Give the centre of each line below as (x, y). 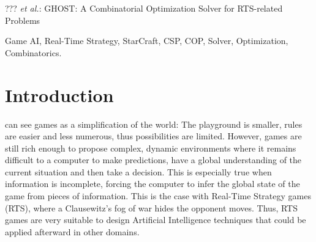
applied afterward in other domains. (72, 231)
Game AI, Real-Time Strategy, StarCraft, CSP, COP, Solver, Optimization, (147, 41)
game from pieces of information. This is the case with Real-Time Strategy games (158, 196)
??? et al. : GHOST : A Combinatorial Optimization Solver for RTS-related (144, 8)
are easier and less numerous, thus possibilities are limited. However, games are (153, 136)
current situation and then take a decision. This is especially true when (138, 171)
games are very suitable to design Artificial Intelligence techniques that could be (156, 220)
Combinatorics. (33, 52)
